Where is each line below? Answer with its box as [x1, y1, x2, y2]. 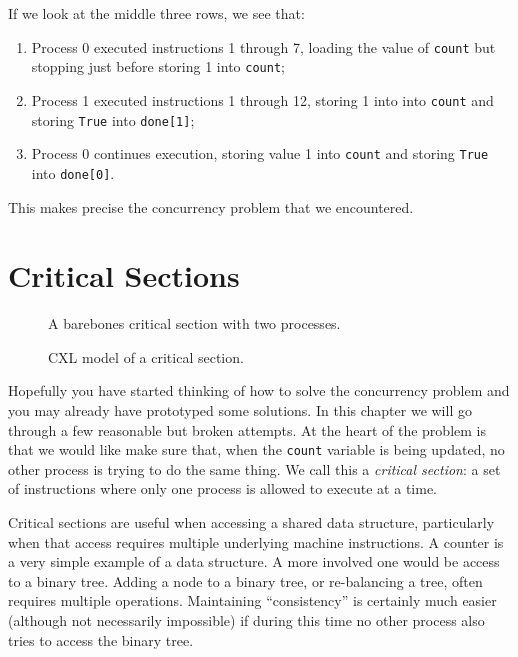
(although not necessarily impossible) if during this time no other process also [8, 610, 485, 631]
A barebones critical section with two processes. [48, 313, 341, 334]
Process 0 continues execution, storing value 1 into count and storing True [31, 143, 489, 164]
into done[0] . [31, 162, 115, 183]
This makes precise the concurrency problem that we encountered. [8, 196, 414, 217]
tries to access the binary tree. [8, 629, 194, 650]
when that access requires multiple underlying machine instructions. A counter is [8, 531, 504, 552]
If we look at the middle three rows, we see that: [8, 3, 305, 23]
